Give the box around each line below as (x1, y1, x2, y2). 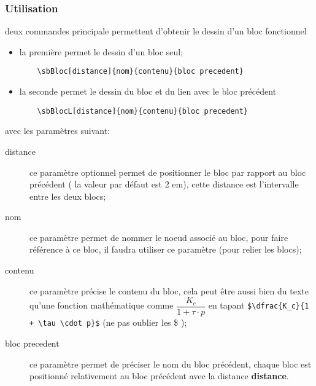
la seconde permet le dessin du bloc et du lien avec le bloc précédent (19, 85, 277, 98)
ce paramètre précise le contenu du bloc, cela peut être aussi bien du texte (29, 284, 309, 297)
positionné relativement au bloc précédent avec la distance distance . (29, 369, 289, 382)
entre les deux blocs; (29, 189, 106, 202)
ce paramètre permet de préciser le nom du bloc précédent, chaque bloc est (29, 357, 312, 370)
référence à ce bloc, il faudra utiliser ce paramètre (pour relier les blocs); (29, 243, 302, 256)
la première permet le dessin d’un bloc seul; (19, 45, 183, 58)
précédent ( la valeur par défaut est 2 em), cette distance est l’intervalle (29, 178, 299, 191)
